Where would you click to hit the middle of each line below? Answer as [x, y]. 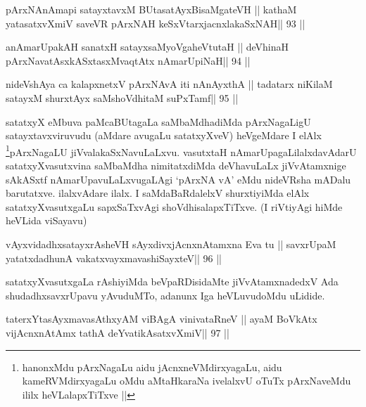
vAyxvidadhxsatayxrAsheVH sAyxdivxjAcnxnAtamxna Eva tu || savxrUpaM [171, 244]
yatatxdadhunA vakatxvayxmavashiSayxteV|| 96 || [114, 258]
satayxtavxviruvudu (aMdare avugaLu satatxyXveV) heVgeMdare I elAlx [164, 135]
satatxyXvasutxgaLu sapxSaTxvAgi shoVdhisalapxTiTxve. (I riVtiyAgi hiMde [174, 206]
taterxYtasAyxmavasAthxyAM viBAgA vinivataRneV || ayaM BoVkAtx [162, 319]
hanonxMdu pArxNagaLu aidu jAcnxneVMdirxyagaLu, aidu [152, 367]
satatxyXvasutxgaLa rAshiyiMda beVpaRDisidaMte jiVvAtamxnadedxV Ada [172, 282]
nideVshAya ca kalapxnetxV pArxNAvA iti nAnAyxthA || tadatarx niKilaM [169, 84]
